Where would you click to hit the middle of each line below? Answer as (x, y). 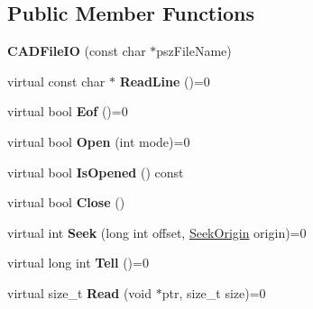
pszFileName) (194, 51)
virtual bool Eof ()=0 (68, 111)
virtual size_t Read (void (80, 292)
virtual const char (56, 81)
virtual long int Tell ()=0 (78, 263)
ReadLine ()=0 (165, 81)
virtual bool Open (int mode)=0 (99, 141)
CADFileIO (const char (77, 51)
